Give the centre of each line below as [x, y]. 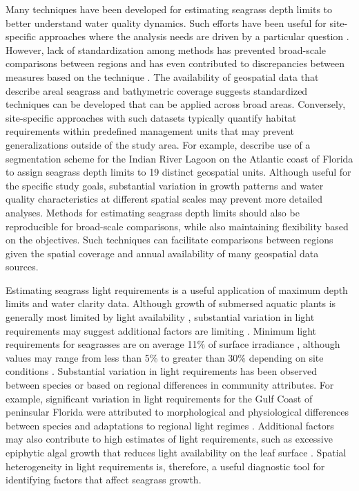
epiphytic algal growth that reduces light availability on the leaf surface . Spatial [176, 452]
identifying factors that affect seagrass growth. [104, 480]
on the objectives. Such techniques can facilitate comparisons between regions [169, 240]
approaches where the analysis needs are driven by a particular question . [194, 36]
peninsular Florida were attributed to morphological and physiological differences [177, 412]
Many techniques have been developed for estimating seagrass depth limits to [169, 9]
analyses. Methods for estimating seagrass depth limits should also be [153, 212]
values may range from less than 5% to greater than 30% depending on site [165, 357]
